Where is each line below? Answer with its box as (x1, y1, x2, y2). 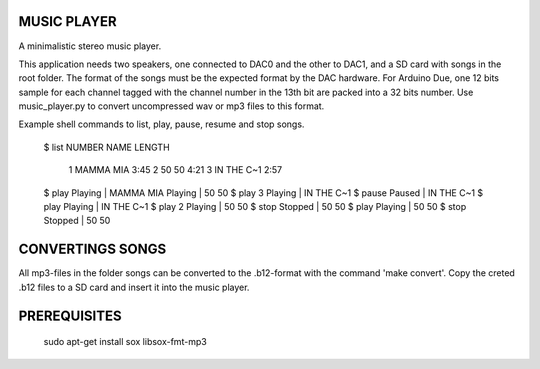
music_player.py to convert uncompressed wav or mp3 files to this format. (18, 100, 325, 112)
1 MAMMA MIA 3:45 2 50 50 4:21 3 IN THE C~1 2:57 (68, 164, 283, 176)
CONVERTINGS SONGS (18, 241, 167, 258)
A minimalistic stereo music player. (18, 40, 162, 52)
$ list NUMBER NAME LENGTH (43, 141, 170, 153)
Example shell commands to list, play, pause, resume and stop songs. (18, 118, 305, 130)
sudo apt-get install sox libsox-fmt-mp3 (43, 336, 207, 348)
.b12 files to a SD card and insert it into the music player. (18, 281, 250, 293)
